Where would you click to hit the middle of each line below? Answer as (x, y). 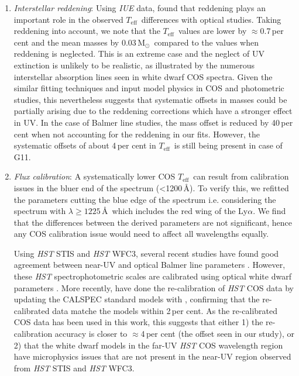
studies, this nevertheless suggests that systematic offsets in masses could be (150, 99)
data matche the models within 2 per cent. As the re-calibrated (165, 310)
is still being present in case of (228, 145)
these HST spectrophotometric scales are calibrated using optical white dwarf (152, 276)
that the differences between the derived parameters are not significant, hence (153, 222)
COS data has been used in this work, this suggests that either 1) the (138, 322)
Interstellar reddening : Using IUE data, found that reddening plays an (140, 8)
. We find (269, 211)
